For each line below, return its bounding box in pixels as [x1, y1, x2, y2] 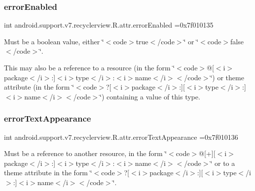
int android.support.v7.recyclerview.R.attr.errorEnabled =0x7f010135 [4, 20, 214, 30]
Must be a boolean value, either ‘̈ [4, 36, 104, 46]
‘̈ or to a [210, 158, 235, 168]
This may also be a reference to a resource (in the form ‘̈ [4, 63, 175, 72]
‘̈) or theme [210, 72, 244, 82]
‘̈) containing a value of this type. [100, 91, 200, 101]
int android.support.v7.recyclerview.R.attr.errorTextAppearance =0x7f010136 [4, 131, 238, 142]
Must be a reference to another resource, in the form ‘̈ [4, 148, 167, 159]
